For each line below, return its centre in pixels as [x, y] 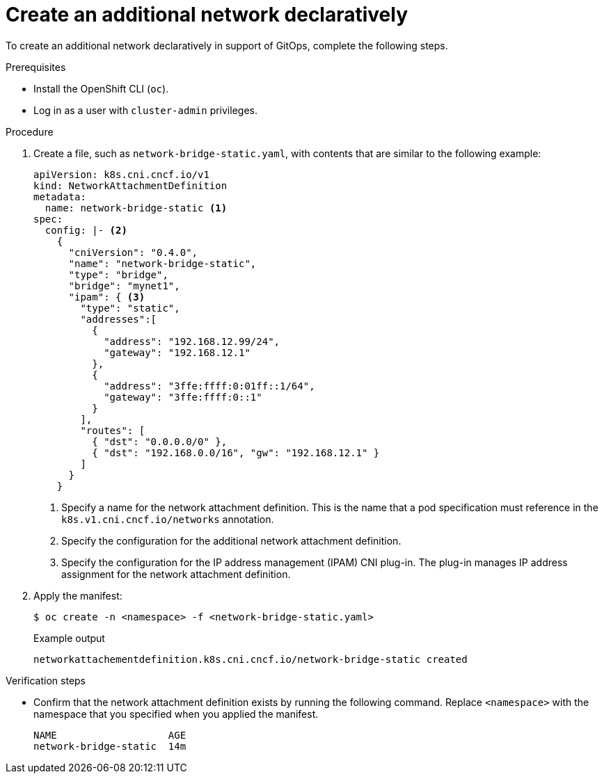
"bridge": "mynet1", [124, 286]
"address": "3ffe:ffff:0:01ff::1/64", [209, 386]
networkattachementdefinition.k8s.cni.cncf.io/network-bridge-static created [251, 659]
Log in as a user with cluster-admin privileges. [145, 110]
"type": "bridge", [118, 274]
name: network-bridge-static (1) [136, 208]
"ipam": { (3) [107, 297]
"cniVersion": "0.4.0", [133, 252]
